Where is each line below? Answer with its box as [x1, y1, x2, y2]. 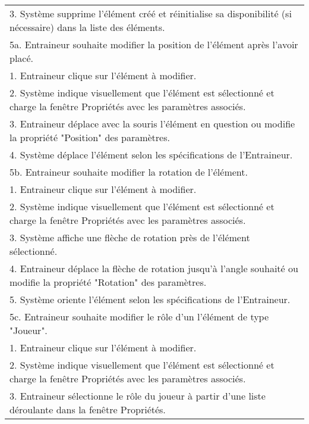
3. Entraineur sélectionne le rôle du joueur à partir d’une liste [10, 389, 266, 403]
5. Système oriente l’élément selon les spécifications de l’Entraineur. [10, 292, 291, 306]
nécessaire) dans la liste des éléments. [10, 20, 165, 34]
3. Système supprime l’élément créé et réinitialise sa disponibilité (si [10, 7, 292, 20]
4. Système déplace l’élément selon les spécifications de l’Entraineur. [10, 148, 293, 161]
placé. [10, 51, 34, 65]
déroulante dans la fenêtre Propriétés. [10, 403, 166, 416]
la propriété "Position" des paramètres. [10, 130, 170, 144]
